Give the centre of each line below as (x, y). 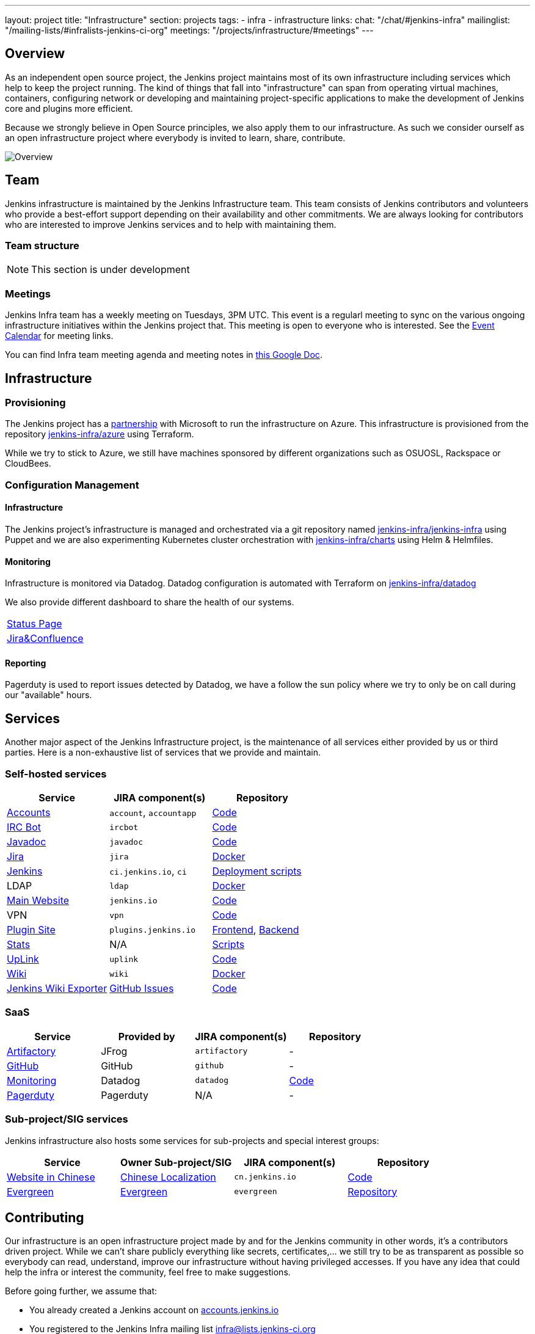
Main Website (38, 901)
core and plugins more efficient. (69, 108)
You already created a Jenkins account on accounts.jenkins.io (154, 1310)
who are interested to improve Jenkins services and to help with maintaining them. (171, 224)
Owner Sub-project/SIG (176, 1162)
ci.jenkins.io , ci (148, 871)
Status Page (35, 624)
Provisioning (35, 403)
